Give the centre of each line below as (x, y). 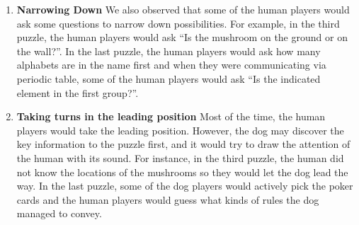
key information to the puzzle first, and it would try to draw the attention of (183, 144)
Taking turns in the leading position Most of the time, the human (171, 116)
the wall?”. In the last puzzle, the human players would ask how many (169, 51)
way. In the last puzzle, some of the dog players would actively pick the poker (185, 186)
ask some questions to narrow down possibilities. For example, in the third (178, 23)
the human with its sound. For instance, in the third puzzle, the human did (180, 157)
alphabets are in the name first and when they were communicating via (171, 65)
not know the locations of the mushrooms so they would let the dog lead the (182, 172)
